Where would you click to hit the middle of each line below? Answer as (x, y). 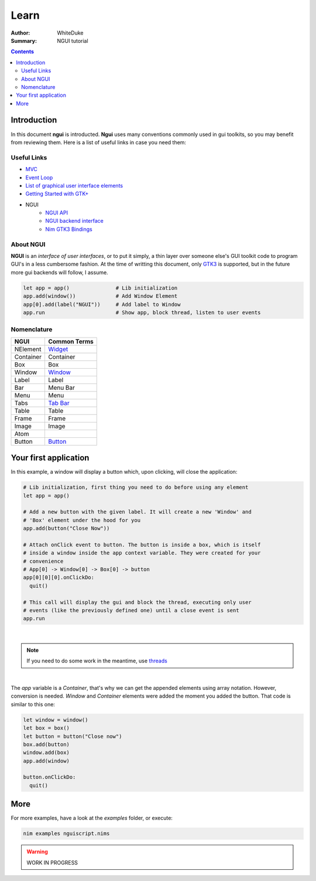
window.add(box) (47, 753)
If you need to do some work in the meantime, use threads (97, 661)
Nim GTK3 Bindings (69, 229)
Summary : (24, 40)
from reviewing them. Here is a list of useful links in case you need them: (99, 142)
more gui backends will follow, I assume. (59, 272)
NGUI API (57, 213)
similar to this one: (33, 704)
